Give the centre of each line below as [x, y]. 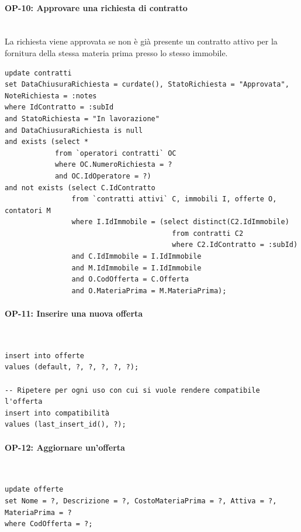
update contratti [38, 73]
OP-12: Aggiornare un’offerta [65, 447]
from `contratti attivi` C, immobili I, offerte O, [174, 199]
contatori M [28, 210]
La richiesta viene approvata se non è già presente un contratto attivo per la [141, 41]
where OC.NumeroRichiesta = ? [113, 165]
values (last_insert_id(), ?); [65, 425]
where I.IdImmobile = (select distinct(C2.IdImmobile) [180, 222]
